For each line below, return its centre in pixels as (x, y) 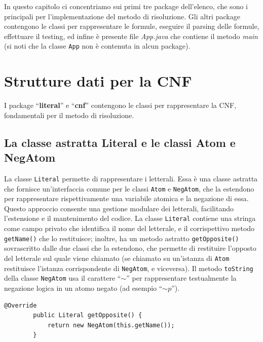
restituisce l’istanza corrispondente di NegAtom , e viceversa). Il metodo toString (129, 268)
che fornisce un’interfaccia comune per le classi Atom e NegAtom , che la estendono (129, 188)
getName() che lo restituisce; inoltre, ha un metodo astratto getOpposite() (122, 238)
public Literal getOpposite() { (88, 315)
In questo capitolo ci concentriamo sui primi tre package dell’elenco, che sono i (126, 6)
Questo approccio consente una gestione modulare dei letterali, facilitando (119, 208)
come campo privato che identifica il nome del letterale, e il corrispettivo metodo (129, 228)
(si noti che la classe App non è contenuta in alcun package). (97, 46)
